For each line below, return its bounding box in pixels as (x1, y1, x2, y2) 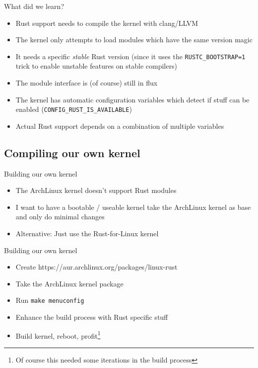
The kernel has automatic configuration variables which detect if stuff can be (15, 94, 250, 104)
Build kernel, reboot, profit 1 (15, 329, 101, 341)
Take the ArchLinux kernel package (15, 278, 124, 288)
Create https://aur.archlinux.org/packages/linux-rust (15, 262, 178, 272)
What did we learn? (4, 1, 64, 11)
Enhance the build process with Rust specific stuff (15, 312, 168, 322)
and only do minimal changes (15, 211, 105, 222)
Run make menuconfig (15, 295, 84, 305)
